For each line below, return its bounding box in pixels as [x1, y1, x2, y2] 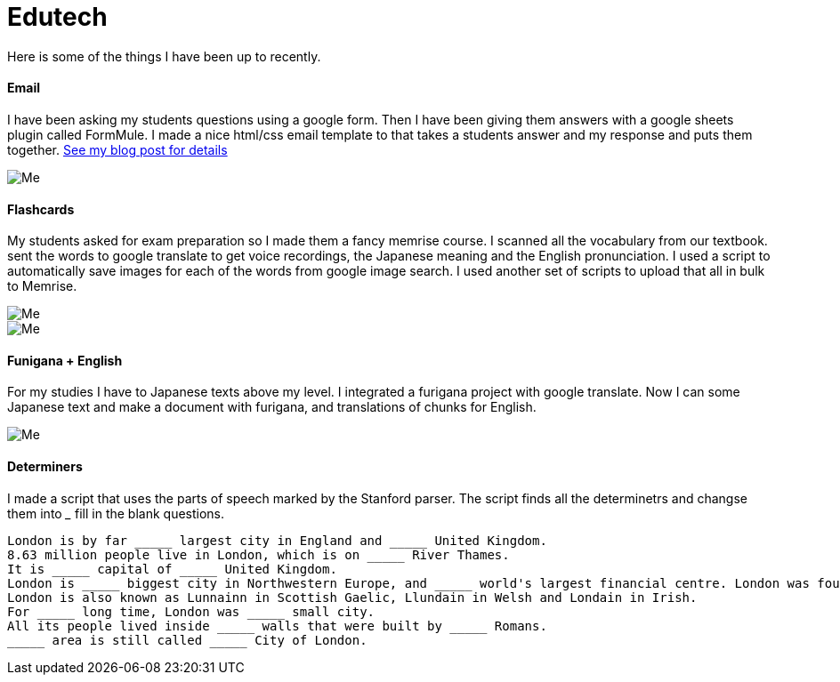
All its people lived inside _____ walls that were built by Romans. [7, 618, 547, 633]
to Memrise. [7, 278, 77, 294]
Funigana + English [7, 352, 123, 368]
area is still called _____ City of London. [52, 632, 367, 647]
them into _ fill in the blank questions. [7, 505, 225, 521]
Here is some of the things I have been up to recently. [7, 48, 321, 64]
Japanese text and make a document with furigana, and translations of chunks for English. [7, 399, 537, 415]
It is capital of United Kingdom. [7, 561, 337, 576]
